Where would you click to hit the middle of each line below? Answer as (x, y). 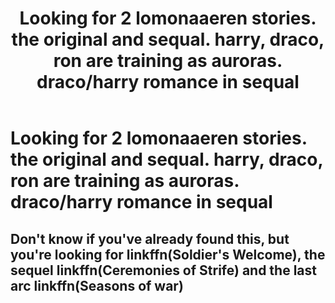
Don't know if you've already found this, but (150, 238)
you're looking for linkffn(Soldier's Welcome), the (168, 254)
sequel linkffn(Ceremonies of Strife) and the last (164, 270)
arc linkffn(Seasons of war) (97, 285)
